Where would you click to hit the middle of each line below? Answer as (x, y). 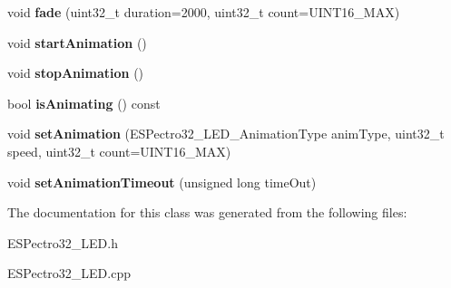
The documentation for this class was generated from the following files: (207, 212)
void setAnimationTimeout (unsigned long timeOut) (162, 182)
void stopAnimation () (76, 73)
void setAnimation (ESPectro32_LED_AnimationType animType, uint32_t (226, 134)
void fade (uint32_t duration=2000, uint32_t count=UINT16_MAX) (204, 12)
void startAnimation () (77, 42)
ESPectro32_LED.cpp (69, 273)
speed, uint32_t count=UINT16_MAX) (119, 151)
